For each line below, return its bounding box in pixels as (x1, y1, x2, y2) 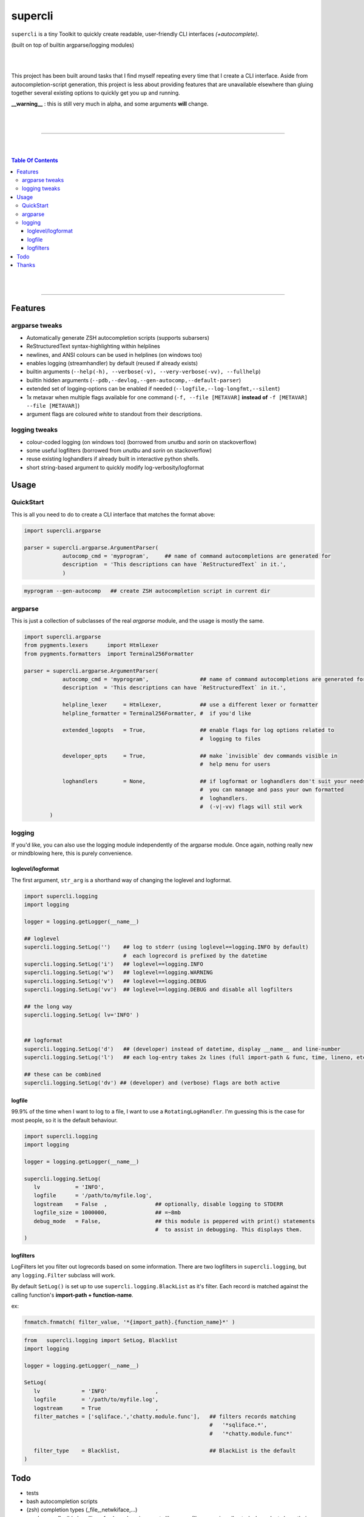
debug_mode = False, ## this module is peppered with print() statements (33, 1217, 315, 1225)
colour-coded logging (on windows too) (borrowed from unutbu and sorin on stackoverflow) (26, 438, 257, 445)
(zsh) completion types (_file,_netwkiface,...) (26, 1506, 138, 1513)
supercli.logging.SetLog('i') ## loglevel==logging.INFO (24, 961, 203, 967)
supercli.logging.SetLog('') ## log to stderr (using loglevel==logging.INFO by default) (24, 944, 309, 951)
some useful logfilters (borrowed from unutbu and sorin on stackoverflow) (26, 447, 212, 454)
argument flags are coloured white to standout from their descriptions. (26, 410, 203, 418)
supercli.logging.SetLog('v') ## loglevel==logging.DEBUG (24, 978, 207, 984)
